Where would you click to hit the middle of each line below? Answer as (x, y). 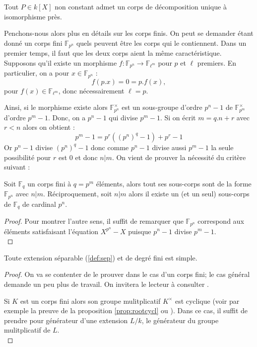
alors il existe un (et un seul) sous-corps (189, 194)
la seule (222, 147)
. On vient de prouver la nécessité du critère (179, 157)
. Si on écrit (178, 117)
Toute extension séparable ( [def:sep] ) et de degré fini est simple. (101, 257)
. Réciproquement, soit (78, 194)
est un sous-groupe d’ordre (162, 107)
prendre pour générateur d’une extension (66, 320)
